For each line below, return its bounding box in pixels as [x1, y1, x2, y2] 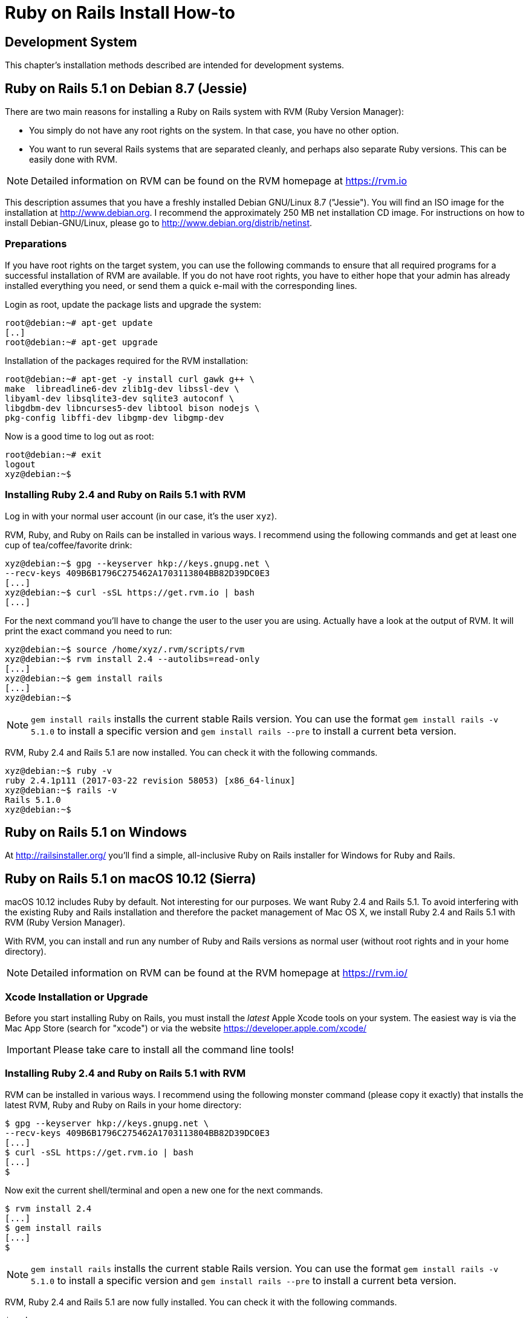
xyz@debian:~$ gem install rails [5, 673, 163, 683]
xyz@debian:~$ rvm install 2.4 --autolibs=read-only [5, 654, 260, 664]
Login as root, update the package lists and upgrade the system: [5, 299, 261, 310]
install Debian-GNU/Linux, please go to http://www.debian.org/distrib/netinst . [5, 218, 313, 229]
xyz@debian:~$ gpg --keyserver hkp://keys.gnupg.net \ [5, 558, 270, 568]
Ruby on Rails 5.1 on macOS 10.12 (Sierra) [5, 871, 256, 886]
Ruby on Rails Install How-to [5, 2, 235, 23]
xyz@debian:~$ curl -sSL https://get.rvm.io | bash [5, 587, 255, 597]
